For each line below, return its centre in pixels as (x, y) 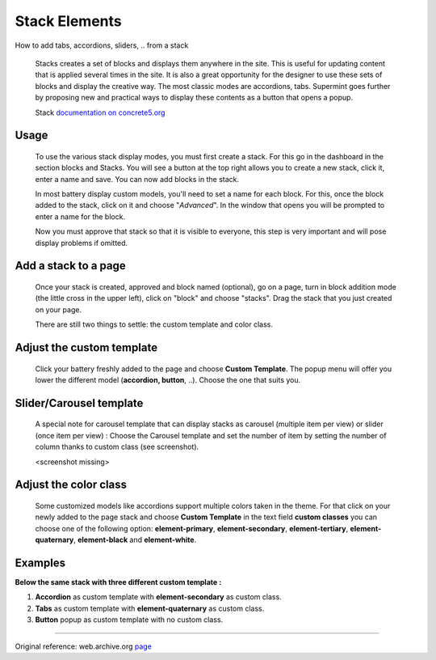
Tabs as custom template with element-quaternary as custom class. (150, 608)
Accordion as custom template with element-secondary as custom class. (158, 597)
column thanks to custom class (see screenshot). (117, 447)
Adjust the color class (71, 485)
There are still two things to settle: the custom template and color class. (154, 324)
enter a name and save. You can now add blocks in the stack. (137, 179)
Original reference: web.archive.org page (84, 646)
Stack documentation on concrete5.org (100, 112)
